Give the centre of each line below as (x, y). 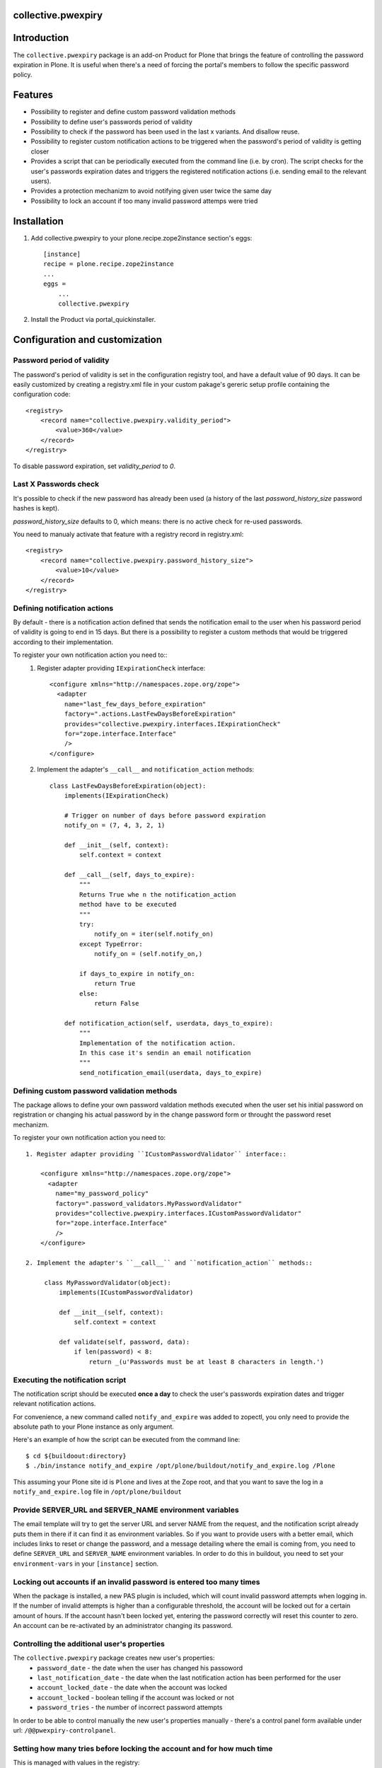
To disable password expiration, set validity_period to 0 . (94, 466)
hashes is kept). (36, 508)
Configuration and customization (88, 340)
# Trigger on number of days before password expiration (165, 815)
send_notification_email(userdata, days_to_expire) (170, 1072)
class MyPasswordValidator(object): (108, 1283)
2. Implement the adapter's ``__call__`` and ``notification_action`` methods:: (169, 1263)
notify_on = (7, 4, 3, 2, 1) (115, 825)
